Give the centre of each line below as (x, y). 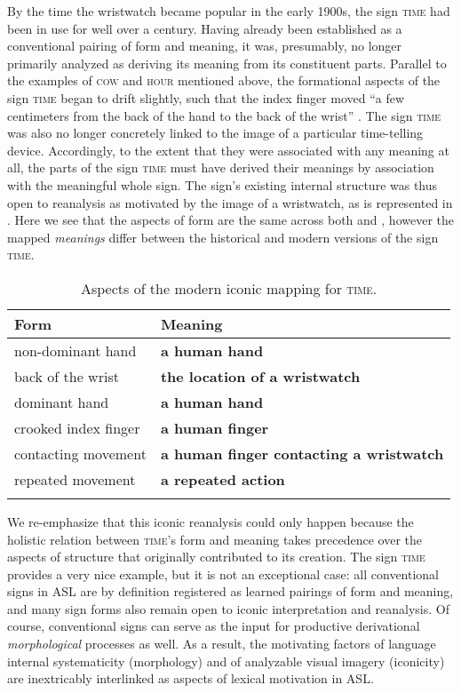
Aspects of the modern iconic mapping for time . (229, 288)
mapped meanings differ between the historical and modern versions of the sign (223, 237)
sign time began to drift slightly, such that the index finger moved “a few (206, 97)
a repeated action (223, 479)
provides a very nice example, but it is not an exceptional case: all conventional (223, 574)
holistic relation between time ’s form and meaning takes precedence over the (215, 539)
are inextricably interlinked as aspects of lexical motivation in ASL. (191, 678)
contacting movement (80, 453)
